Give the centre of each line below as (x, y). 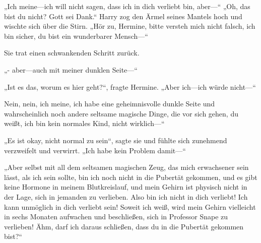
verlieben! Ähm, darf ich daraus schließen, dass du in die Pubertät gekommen (124, 226)
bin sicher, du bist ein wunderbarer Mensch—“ (76, 36)
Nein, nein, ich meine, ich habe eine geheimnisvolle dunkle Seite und (110, 104)
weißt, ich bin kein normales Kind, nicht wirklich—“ (84, 123)
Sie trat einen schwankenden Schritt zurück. (72, 53)
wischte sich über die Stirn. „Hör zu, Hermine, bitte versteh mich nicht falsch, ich (130, 26)
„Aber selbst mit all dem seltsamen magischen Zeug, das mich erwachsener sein (126, 167)
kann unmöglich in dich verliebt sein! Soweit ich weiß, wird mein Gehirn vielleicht (130, 206)
